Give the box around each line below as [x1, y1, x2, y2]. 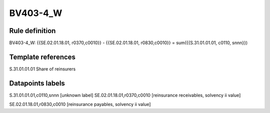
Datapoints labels [9, 79, 65, 87]
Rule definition [9, 26, 56, 35]
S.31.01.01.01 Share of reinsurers [9, 65, 76, 72]
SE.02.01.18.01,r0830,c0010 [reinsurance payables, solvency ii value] [9, 101, 151, 107]
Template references [9, 52, 76, 61]
